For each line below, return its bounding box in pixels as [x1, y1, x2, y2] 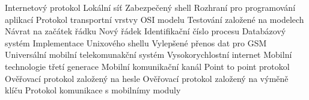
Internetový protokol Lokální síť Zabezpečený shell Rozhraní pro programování [5, 1, 296, 13]
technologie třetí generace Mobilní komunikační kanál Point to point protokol [5, 60, 290, 72]
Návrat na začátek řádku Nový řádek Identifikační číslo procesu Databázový [5, 25, 286, 37]
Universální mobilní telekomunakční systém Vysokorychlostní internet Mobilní [5, 48, 292, 61]
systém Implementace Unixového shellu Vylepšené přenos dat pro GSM [5, 36, 267, 49]
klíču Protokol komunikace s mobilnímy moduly [5, 84, 181, 96]
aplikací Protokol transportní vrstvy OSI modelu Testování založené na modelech [5, 13, 304, 25]
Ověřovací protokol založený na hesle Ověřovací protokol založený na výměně [5, 72, 289, 84]
